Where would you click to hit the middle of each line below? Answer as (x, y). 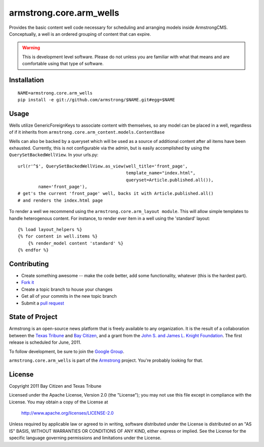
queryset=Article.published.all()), (170, 180)
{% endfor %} (33, 250)
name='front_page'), (63, 187)
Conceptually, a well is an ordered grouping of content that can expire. (80, 34)
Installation (26, 80)
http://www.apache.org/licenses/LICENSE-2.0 (67, 413)
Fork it (28, 282)
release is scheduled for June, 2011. (45, 342)
